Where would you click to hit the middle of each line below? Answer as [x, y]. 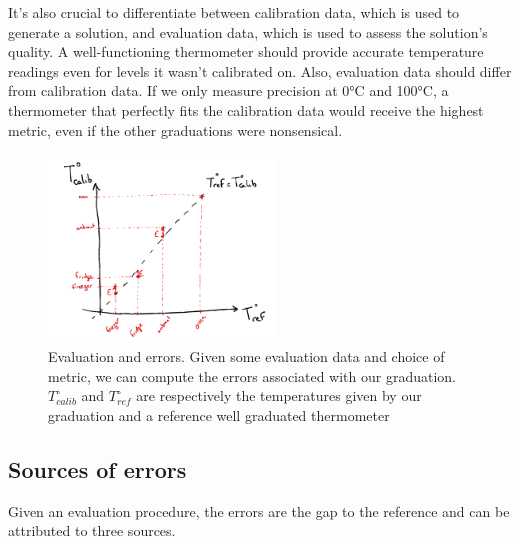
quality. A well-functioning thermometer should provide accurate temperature [246, 51]
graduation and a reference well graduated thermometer [219, 414]
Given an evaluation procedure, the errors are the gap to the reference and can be [259, 510]
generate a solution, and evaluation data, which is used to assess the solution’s [248, 31]
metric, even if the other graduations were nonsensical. [175, 129]
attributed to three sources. [92, 530]
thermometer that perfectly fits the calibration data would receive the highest [246, 109]
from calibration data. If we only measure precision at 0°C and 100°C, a [228, 90]
